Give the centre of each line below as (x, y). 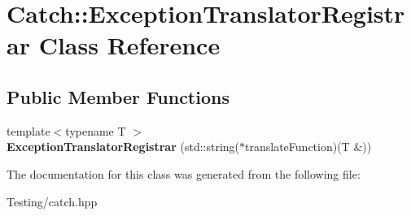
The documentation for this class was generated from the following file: (184, 173)
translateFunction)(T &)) (308, 147)
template (28, 130)
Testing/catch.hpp (52, 201)
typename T (96, 130)
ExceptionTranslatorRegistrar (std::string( (123, 147)
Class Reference (129, 45)
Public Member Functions (118, 96)
